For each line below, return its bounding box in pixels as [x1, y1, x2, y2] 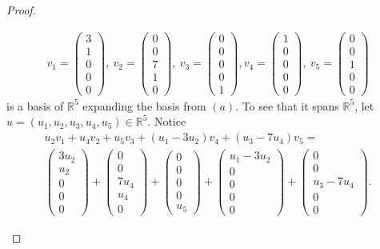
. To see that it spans [235, 97, 339, 114]
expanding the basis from [82, 97, 206, 114]
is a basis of [6, 97, 64, 114]
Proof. [6, 2, 36, 18]
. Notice [147, 113, 186, 130]
